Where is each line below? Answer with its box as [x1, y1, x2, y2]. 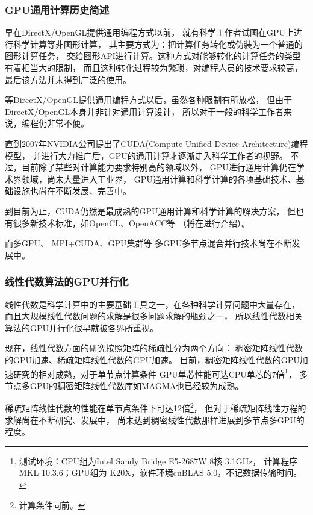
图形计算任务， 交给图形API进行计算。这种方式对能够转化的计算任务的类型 [5, 49, 301, 62]
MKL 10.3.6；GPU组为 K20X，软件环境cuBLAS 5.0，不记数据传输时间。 [19, 466, 302, 479]
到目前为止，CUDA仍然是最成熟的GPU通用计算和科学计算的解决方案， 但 [5, 204, 296, 217]
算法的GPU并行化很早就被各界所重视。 [5, 321, 159, 334]
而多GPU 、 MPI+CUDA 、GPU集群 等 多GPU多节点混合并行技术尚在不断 [5, 237, 292, 249]
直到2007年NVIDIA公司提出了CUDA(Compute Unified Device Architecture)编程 [5, 137, 308, 149]
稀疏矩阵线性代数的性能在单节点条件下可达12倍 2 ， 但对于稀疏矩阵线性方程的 [5, 400, 306, 414]
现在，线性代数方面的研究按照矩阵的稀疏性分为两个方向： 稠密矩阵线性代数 [5, 342, 303, 354]
